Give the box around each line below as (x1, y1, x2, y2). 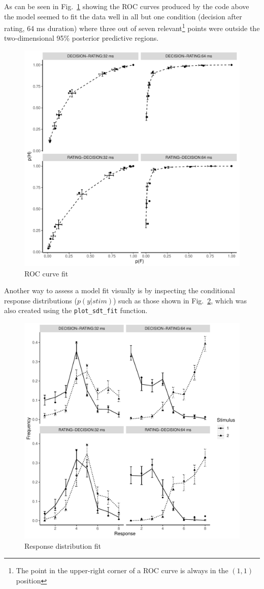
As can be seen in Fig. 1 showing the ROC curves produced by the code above (4, 1, 249, 11)
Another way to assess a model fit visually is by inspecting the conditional (4, 285, 235, 296)
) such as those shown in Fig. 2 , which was (113, 295, 247, 305)
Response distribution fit (24, 540, 101, 551)
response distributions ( (4, 295, 77, 305)
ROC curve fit (24, 268, 69, 278)
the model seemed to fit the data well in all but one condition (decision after (4, 11, 242, 21)
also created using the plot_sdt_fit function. (4, 305, 148, 316)
